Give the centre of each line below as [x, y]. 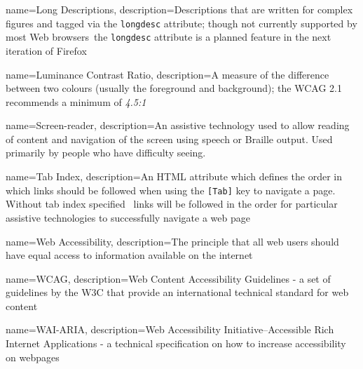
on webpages [33, 357]
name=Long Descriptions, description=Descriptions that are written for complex [179, 9]
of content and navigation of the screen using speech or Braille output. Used [169, 139]
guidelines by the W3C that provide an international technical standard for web [177, 292]
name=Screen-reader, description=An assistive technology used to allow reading [178, 125]
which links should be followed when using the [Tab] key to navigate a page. [171, 190]
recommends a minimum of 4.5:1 [76, 101]
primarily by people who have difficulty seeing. [106, 153]
